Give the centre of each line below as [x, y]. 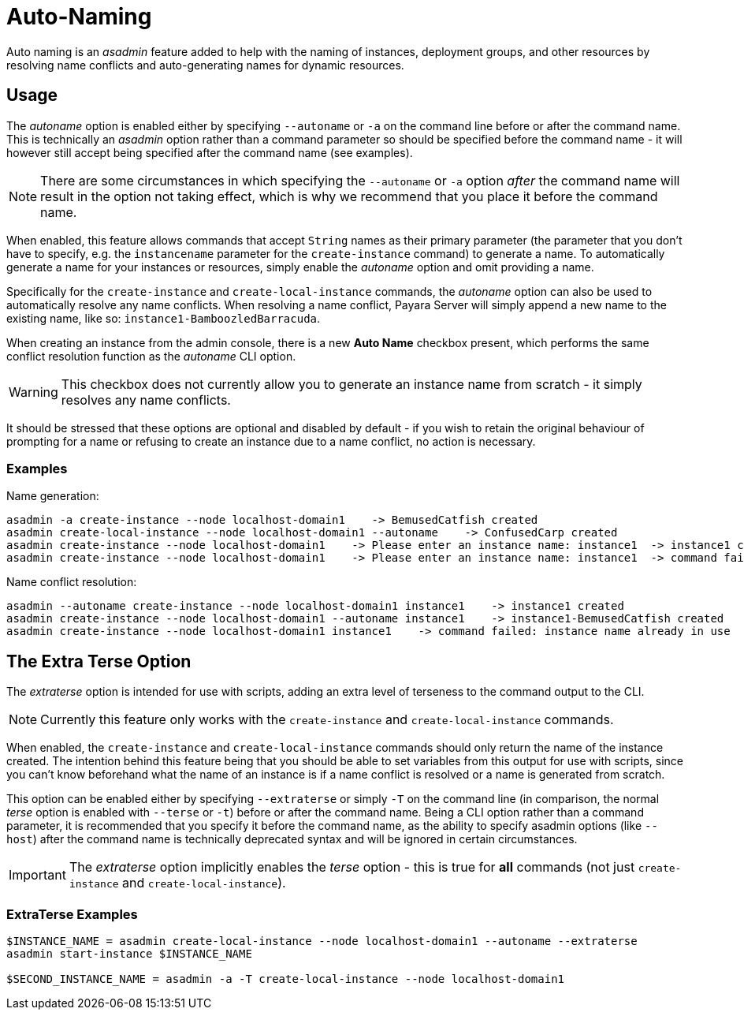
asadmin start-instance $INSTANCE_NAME [129, 953]
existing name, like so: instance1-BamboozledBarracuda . [164, 318]
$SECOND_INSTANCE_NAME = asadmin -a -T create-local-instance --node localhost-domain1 [286, 979]
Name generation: [53, 496]
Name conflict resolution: [72, 582]
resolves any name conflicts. [146, 400]
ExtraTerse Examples [72, 914]
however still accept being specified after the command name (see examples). [210, 152]
